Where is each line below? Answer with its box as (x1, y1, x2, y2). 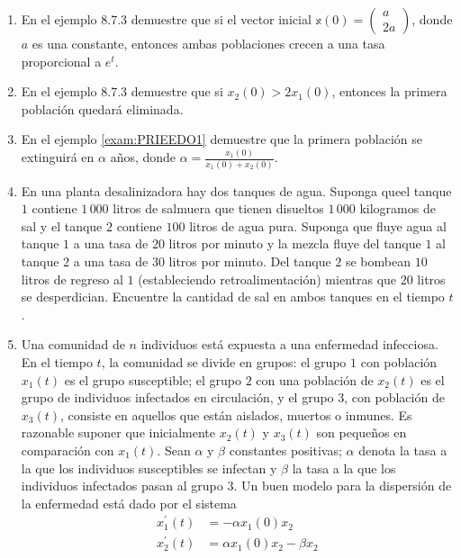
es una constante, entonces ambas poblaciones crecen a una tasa (32, 34, 385, 52)
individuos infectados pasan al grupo (21, 476, 223, 495)
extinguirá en (21, 148, 95, 166)
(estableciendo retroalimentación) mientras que (138, 269, 397, 288)
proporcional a (21, 51, 102, 70)
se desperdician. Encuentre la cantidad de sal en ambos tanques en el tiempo (21, 287, 445, 306)
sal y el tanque (21, 216, 103, 235)
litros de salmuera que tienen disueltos (113, 199, 324, 218)
